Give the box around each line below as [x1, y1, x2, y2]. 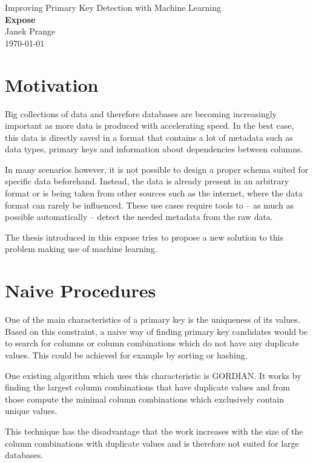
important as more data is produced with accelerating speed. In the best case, [5, 119, 294, 132]
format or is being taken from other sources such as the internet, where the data [5, 187, 303, 199]
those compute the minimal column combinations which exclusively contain [5, 392, 285, 405]
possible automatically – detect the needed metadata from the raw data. [5, 210, 273, 223]
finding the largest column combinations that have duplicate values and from [5, 381, 290, 393]
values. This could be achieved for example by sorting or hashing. [5, 348, 248, 361]
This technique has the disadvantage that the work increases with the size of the [5, 424, 303, 437]
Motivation [5, 72, 99, 97]
